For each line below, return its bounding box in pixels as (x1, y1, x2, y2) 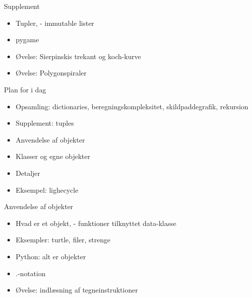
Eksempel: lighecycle (15, 184, 78, 195)
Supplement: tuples (15, 118, 74, 128)
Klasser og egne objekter (15, 151, 90, 161)
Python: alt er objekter (15, 251, 86, 261)
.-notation (15, 268, 46, 278)
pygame (15, 34, 39, 45)
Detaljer (15, 167, 41, 178)
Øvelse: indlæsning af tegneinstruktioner (15, 285, 138, 295)
